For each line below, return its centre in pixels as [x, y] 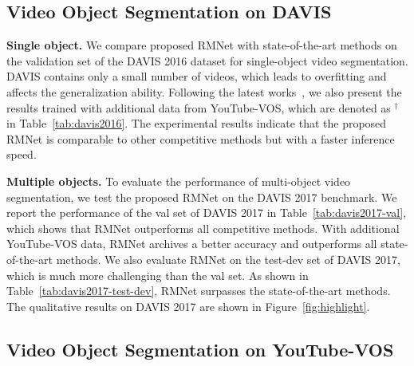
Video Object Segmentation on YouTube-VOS [200, 349]
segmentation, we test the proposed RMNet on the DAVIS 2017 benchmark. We [202, 197]
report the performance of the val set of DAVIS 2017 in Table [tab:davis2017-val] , [207, 213]
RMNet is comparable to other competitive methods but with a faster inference [201, 138]
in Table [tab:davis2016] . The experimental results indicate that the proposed [197, 123]
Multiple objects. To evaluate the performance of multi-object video [179, 181]
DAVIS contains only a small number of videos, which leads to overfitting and [197, 76]
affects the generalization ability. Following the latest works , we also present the [204, 91]
